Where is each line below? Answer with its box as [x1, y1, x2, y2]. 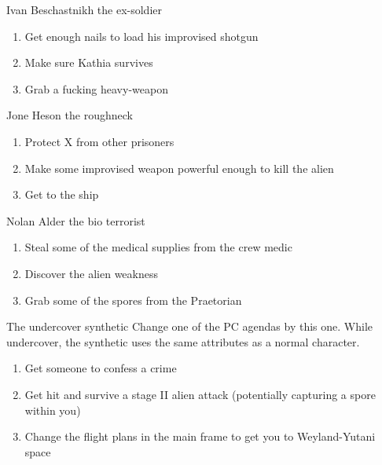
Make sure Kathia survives [24, 54, 153, 71]
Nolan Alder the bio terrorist [6, 212, 145, 229]
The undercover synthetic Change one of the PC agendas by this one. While [6, 318, 373, 335]
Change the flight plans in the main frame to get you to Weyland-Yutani [24, 428, 376, 445]
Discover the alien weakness [24, 265, 159, 281]
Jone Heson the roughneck [6, 107, 133, 123]
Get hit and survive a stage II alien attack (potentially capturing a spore [24, 386, 376, 402]
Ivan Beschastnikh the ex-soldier [6, 2, 163, 17]
